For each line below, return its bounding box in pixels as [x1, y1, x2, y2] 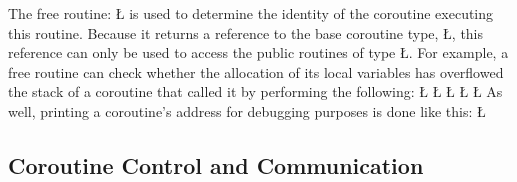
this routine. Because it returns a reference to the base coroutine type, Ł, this [8, 22, 484, 43]
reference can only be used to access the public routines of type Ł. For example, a [8, 42, 509, 63]
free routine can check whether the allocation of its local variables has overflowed [8, 61, 504, 82]
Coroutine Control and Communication [8, 149, 424, 180]
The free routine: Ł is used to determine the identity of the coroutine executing [8, 3, 494, 23]
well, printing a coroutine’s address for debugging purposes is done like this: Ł [8, 100, 486, 121]
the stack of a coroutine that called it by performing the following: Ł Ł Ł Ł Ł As [8, 81, 503, 102]
